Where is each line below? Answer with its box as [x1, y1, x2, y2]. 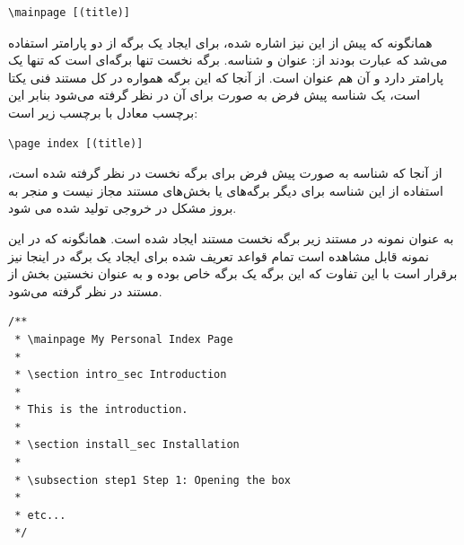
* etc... [14, 508, 66, 522]
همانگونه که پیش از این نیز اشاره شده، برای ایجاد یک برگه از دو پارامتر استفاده [8, 32, 433, 51]
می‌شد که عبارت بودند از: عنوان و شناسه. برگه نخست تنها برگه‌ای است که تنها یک [8, 50, 448, 69]
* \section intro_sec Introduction [14, 368, 227, 382]
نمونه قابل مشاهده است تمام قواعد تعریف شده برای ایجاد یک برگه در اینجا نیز [8, 246, 429, 265]
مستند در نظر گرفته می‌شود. [8, 281, 162, 300]
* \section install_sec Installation [14, 438, 240, 452]
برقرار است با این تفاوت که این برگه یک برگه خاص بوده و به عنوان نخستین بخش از [8, 264, 458, 283]
